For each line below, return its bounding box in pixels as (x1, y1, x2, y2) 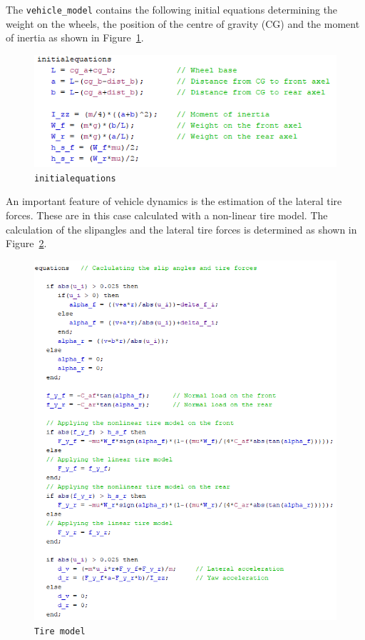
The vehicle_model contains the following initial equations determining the (6, 2, 338, 16)
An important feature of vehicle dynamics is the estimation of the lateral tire (6, 194, 342, 209)
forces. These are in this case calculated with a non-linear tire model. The (6, 208, 328, 223)
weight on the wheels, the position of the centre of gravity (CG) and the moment (6, 16, 360, 31)
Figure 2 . (6, 236, 47, 251)
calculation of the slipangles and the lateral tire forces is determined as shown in (6, 221, 357, 236)
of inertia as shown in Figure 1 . (6, 30, 144, 45)
